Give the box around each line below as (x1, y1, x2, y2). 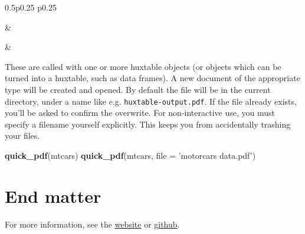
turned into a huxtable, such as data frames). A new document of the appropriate (5, 72, 300, 84)
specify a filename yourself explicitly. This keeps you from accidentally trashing (5, 118, 291, 130)
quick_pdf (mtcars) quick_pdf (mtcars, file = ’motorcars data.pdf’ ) (5, 149, 256, 161)
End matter (5, 183, 101, 208)
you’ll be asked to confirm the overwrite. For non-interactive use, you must (5, 106, 275, 119)
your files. (5, 129, 40, 142)
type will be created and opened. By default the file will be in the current (5, 83, 271, 95)
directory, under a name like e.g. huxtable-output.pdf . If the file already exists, (5, 95, 297, 107)
